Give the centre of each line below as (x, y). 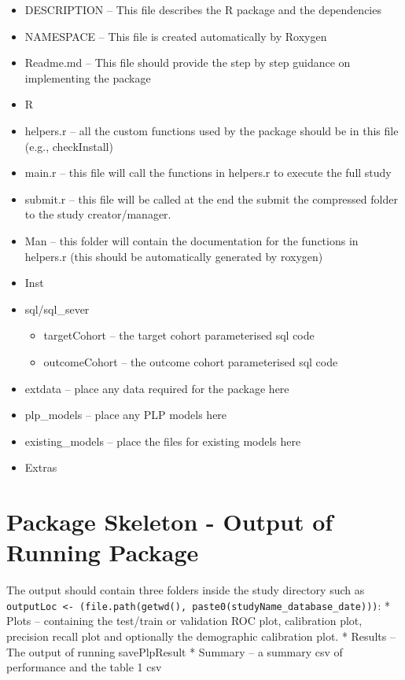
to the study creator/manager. (98, 214)
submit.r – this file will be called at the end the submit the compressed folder (211, 198)
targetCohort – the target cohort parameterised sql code (179, 335)
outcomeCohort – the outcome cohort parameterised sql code (191, 361)
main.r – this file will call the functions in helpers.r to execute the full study (208, 173)
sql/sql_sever (57, 309)
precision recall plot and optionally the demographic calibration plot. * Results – (201, 636)
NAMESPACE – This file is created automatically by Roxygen (176, 36)
